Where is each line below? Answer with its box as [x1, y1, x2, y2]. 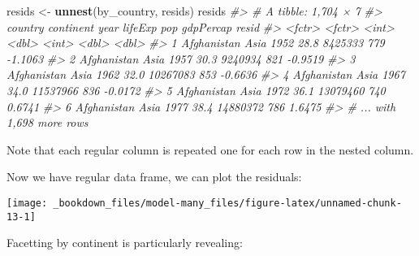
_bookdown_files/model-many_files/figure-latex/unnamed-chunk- [53, 197, 402, 209]
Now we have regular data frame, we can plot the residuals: [6, 168, 302, 185]
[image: [6, 197, 48, 209]
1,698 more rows [6, 114, 89, 131]
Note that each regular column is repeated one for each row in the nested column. [6, 141, 414, 158]
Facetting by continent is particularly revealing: [6, 234, 243, 251]
